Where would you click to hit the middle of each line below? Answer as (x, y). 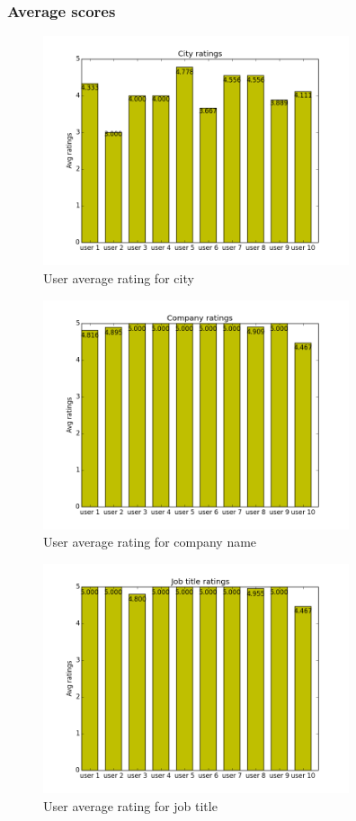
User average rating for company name (150, 542)
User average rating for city (119, 277)
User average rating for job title (130, 805)
